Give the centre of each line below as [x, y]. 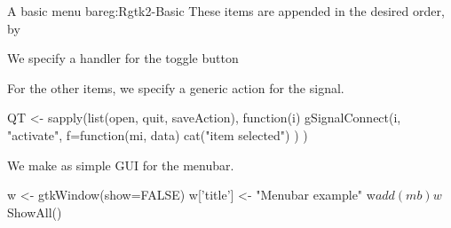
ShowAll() [35, 212]
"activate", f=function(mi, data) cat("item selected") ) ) [158, 134]
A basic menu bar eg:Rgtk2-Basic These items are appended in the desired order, [226, 11]
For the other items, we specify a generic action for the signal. [176, 87]
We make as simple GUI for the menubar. [121, 165]
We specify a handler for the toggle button [123, 58]
